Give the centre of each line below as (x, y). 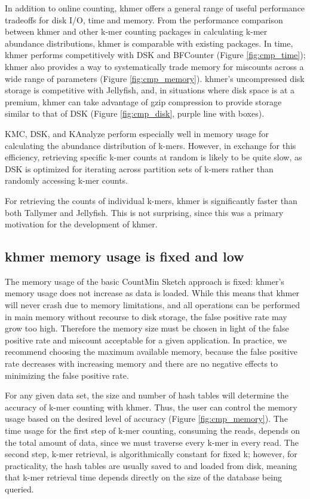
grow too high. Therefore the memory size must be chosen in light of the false (147, 328)
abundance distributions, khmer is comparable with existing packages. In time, (149, 43)
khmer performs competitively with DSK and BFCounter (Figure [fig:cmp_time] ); (155, 55)
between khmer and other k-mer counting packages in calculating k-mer (136, 31)
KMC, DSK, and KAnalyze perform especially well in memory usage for (137, 133)
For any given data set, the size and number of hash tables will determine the (147, 395)
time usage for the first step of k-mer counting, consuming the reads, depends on (153, 430)
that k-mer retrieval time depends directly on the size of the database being (143, 477)
